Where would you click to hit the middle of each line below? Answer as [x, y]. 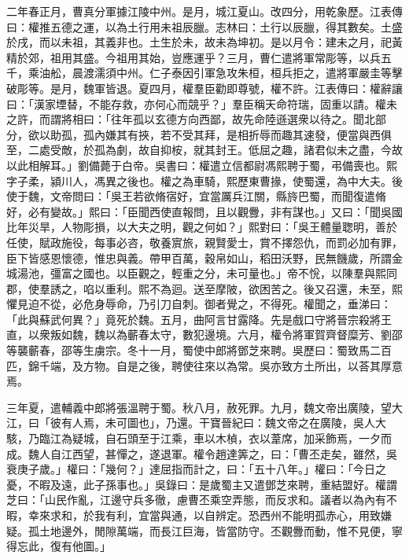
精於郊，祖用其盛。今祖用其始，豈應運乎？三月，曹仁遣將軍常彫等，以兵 [193, 57]
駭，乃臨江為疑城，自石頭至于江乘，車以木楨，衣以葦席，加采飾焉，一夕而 [199, 438]
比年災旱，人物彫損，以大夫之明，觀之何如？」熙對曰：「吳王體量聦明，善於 [202, 227]
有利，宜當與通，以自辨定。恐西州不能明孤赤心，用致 [243, 515]
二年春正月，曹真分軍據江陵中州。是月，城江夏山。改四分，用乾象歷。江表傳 [204, 11]
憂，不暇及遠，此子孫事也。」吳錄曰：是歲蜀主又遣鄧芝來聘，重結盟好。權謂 [202, 484]
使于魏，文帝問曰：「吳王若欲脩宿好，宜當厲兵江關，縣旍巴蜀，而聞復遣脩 [196, 196]
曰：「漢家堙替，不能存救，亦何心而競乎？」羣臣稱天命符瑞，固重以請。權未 [202, 103]
